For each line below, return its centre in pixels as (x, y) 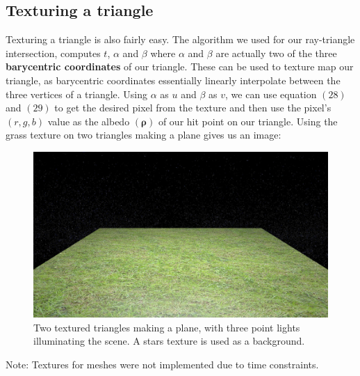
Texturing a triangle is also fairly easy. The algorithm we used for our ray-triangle (180, 39)
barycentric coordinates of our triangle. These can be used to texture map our (180, 66)
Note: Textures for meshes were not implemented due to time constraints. (162, 365)
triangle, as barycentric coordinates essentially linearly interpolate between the (173, 80)
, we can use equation (271, 94)
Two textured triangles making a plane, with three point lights (167, 327)
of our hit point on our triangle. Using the (248, 121)
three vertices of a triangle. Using (77, 94)
